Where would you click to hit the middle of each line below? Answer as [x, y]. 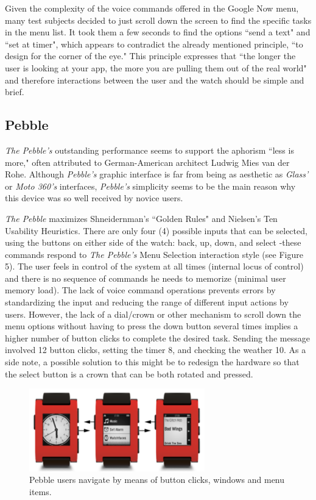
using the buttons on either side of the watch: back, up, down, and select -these [153, 242]
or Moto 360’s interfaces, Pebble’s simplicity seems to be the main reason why [150, 186]
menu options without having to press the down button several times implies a [152, 326]
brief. [15, 92]
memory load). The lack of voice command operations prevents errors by [140, 290]
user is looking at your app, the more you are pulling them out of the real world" [156, 67]
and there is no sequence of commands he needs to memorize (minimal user [146, 278]
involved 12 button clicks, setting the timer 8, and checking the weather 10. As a [156, 350]
